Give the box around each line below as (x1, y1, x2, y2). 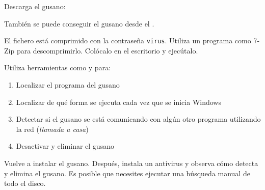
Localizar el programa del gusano (16, 79, 120, 90)
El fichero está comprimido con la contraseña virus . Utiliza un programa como (4, 35, 251, 46)
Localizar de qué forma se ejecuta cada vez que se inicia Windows (16, 96, 221, 107)
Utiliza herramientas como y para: (4, 62, 111, 73)
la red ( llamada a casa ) (16, 123, 89, 134)
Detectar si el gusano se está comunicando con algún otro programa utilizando (16, 114, 261, 124)
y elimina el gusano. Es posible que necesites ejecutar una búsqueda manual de (4, 168, 250, 178)
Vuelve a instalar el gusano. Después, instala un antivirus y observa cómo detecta (4, 158, 258, 168)
